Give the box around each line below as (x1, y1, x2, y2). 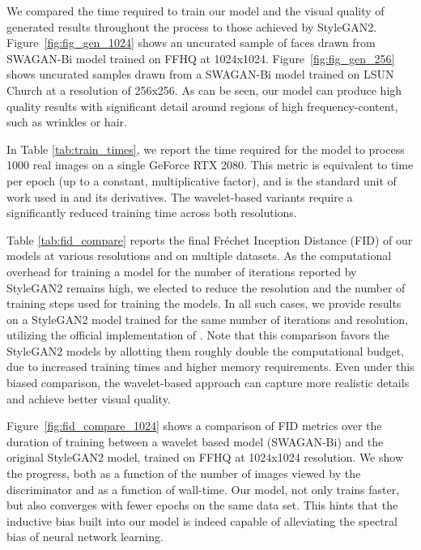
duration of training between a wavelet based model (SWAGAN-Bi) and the (6, 433, 384, 450)
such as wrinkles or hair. (6, 113, 127, 130)
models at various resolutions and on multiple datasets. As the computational (6, 247, 392, 264)
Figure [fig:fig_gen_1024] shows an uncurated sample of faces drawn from (6, 34, 376, 51)
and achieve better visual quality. (6, 390, 171, 407)
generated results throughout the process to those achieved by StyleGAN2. (6, 18, 377, 35)
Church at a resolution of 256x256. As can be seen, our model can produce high (6, 81, 402, 98)
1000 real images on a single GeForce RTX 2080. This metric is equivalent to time (6, 156, 414, 173)
